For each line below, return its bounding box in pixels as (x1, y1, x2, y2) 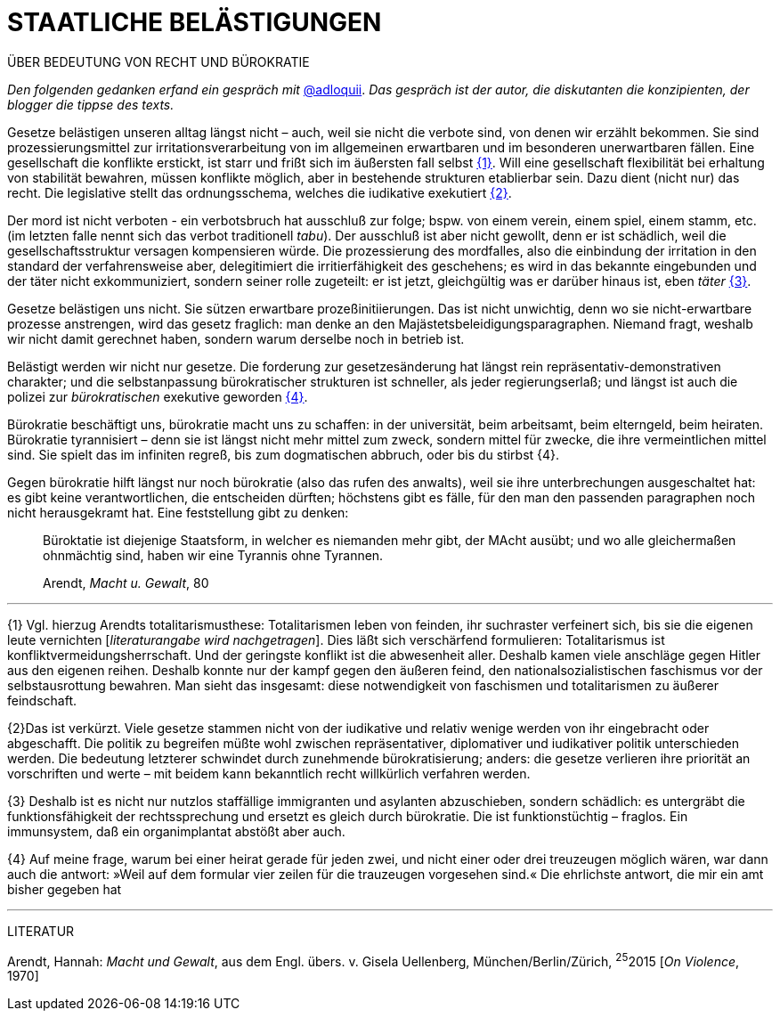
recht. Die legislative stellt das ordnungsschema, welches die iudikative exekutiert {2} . (7, 184, 512, 200)
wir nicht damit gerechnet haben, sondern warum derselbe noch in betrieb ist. (7, 330, 465, 346)
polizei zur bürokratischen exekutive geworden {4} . (7, 388, 308, 404)
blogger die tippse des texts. (7, 96, 175, 112)
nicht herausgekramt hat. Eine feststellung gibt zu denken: (7, 504, 349, 520)
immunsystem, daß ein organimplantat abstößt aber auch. (7, 823, 345, 839)
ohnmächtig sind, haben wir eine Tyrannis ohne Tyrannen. (43, 547, 384, 563)
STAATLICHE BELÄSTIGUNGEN (7, 7, 382, 37)
